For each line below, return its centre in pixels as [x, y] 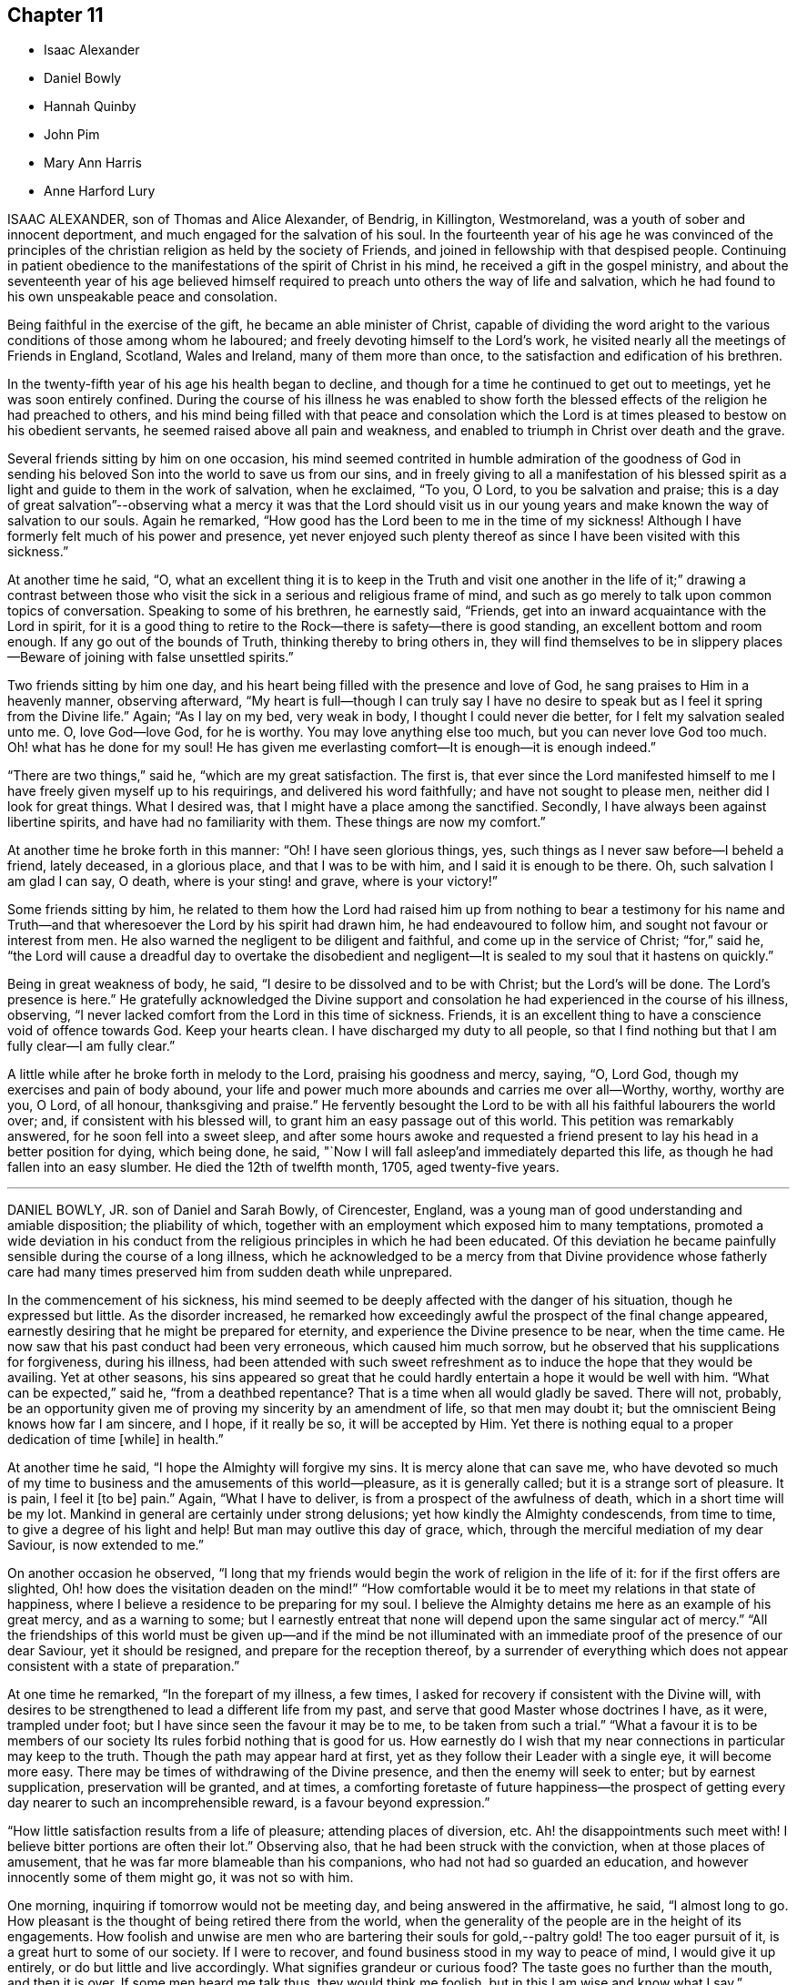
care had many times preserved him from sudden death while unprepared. [230, 1272]
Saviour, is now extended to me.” [106, 1545]
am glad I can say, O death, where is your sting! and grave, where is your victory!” [252, 881]
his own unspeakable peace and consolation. [142, 297]
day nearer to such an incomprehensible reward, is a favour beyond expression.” [249, 1803]
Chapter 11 [55, 15]
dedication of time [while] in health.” [116, 1440]
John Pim [72, 135]
